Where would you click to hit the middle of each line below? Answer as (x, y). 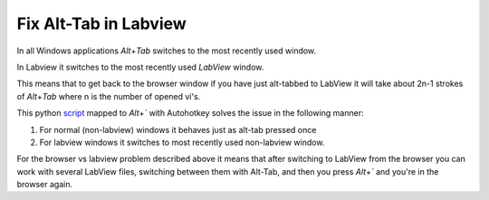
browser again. (44, 185)
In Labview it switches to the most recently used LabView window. (140, 67)
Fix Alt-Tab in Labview (102, 24)
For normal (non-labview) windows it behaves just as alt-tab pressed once (178, 129)
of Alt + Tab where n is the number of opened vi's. (109, 96)
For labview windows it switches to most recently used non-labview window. (182, 142)
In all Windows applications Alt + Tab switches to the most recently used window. (167, 51)
